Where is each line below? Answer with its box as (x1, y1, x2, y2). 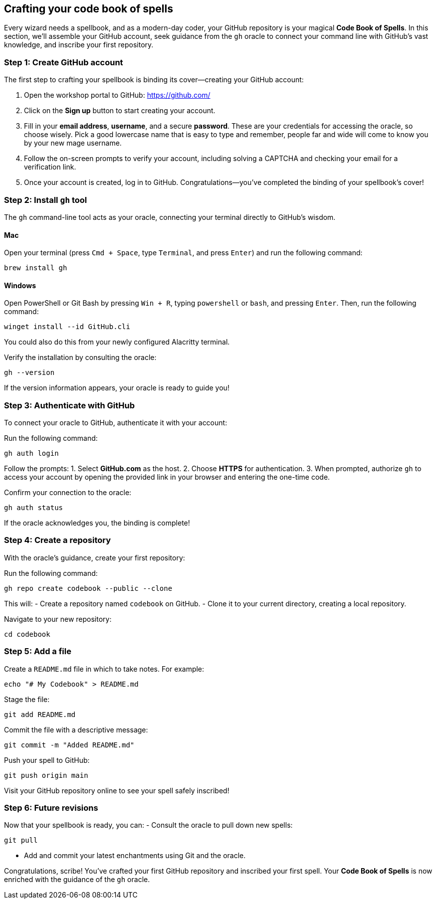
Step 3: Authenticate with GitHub (4, 400, 135, 410)
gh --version (4, 368, 55, 377)
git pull (4, 836, 38, 845)
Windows (4, 281, 36, 290)
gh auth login (4, 449, 59, 458)
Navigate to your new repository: (4, 614, 112, 623)
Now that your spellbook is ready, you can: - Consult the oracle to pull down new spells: (4, 821, 293, 830)
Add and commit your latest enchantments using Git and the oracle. (24, 851, 246, 860)
